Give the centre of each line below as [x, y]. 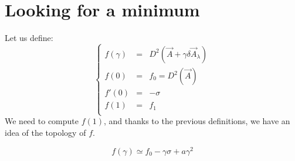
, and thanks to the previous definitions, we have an [197, 121]
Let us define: [29, 38]
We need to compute [42, 121]
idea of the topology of [45, 132]
